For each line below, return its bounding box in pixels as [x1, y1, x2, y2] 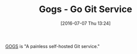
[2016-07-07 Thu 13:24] [60, 20, 111, 26]
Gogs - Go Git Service [39, 4, 132, 15]
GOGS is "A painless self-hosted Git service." [5, 43, 100, 49]
